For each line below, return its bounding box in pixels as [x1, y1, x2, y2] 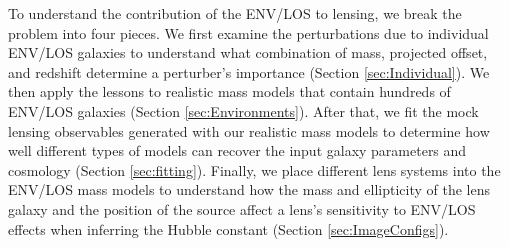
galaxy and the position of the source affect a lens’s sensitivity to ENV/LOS [8, 198, 476, 219]
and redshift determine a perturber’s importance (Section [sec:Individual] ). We [8, 61, 490, 82]
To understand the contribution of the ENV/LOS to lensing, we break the [8, 3, 462, 23]
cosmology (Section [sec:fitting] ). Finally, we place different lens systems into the [8, 159, 501, 180]
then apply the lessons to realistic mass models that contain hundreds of [8, 81, 451, 102]
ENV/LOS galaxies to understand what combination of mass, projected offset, [8, 42, 488, 63]
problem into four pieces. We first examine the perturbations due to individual [8, 22, 489, 43]
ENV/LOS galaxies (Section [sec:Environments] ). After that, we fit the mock [8, 100, 479, 121]
